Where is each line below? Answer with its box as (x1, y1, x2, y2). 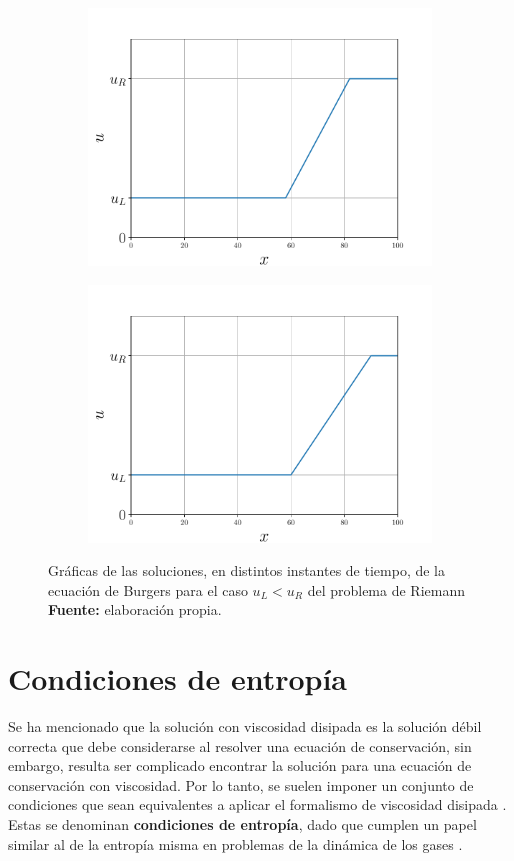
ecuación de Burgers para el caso (48, 579, 248, 600)
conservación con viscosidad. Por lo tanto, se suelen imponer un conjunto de (8, 774, 474, 795)
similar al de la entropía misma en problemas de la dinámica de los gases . (8, 833, 463, 854)
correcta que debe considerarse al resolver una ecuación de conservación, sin (8, 735, 472, 756)
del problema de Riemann (307, 579, 465, 600)
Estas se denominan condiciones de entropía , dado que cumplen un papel (8, 814, 477, 835)
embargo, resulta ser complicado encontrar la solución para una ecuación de (8, 755, 472, 776)
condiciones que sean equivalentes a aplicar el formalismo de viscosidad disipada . (8, 794, 507, 815)
